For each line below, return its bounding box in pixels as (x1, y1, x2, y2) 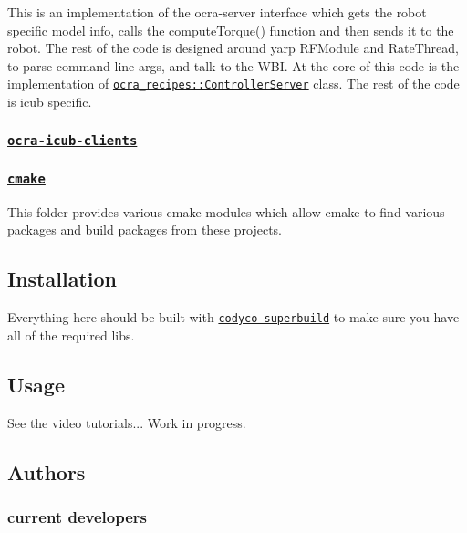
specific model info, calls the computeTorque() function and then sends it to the (7, 20, 454, 39)
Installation (7, 265, 117, 293)
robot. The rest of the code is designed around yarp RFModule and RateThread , (7, 38, 459, 57)
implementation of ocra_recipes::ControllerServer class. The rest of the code (7, 74, 460, 93)
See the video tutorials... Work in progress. (7, 413, 246, 432)
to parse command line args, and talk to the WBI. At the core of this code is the (7, 56, 460, 75)
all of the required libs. (7, 325, 135, 344)
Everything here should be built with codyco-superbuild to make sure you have (7, 308, 460, 327)
